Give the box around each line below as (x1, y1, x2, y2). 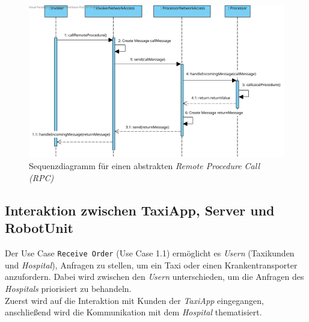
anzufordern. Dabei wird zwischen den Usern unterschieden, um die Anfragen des (5, 270, 304, 283)
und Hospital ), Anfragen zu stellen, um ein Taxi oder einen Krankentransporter (5, 258, 298, 271)
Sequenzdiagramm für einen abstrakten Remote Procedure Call (29, 159, 260, 172)
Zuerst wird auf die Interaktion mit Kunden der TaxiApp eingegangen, (5, 294, 264, 306)
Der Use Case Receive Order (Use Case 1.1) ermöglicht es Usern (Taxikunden (5, 247, 295, 259)
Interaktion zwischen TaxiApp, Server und (5, 200, 275, 219)
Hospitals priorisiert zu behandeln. (5, 282, 132, 295)
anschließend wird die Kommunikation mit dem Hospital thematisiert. (5, 306, 262, 318)
